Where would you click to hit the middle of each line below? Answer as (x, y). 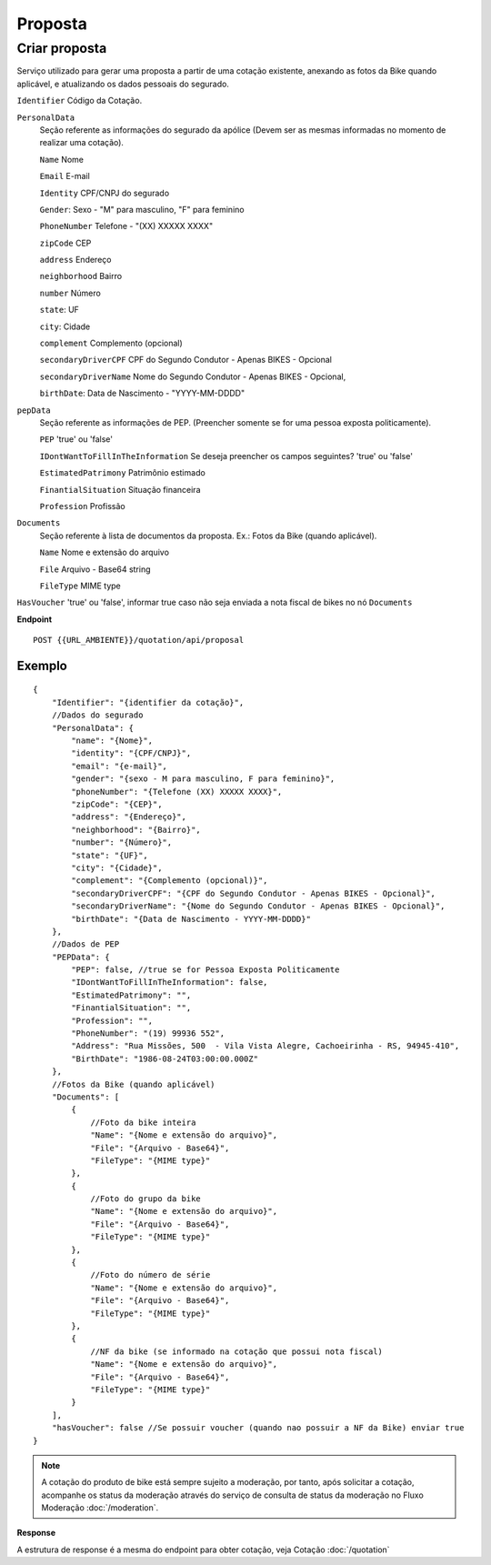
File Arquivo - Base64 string (95, 569)
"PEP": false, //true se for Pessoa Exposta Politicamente (205, 970)
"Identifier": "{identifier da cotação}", (148, 702)
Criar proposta (62, 48)
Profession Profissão (83, 506)
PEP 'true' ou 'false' (76, 439)
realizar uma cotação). (82, 143)
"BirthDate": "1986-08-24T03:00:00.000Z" (165, 1058)
